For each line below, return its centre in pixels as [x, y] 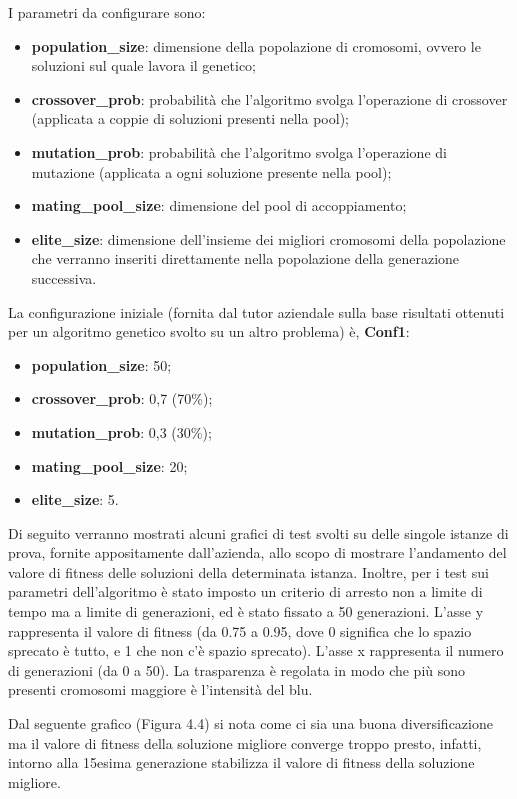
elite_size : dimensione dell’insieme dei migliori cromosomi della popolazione [268, 238]
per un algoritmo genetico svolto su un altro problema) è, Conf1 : [209, 331]
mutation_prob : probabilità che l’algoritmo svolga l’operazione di [239, 151]
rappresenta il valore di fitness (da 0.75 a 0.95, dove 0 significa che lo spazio [240, 630]
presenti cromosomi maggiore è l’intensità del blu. [160, 689]
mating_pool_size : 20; [109, 465]
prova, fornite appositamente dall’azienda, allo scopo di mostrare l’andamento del [257, 552]
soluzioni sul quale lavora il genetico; [143, 65]
